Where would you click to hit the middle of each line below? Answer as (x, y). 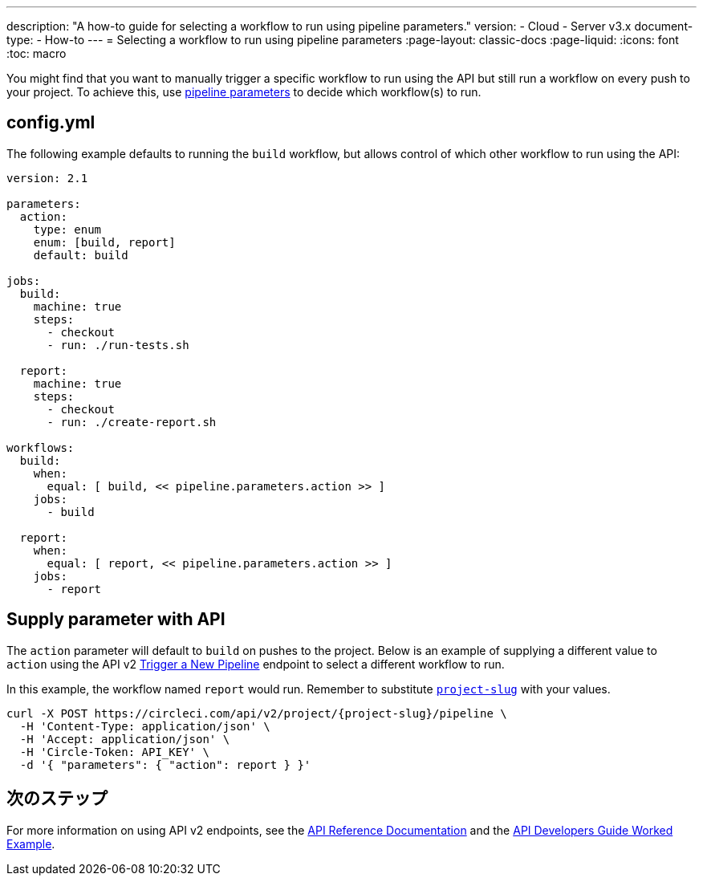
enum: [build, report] (104, 242)
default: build (81, 255)
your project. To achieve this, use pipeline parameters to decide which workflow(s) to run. (244, 92)
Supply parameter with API (116, 620)
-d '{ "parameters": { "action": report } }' (165, 764)
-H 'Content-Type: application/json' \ (145, 726)
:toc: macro (37, 53)
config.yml (51, 123)
